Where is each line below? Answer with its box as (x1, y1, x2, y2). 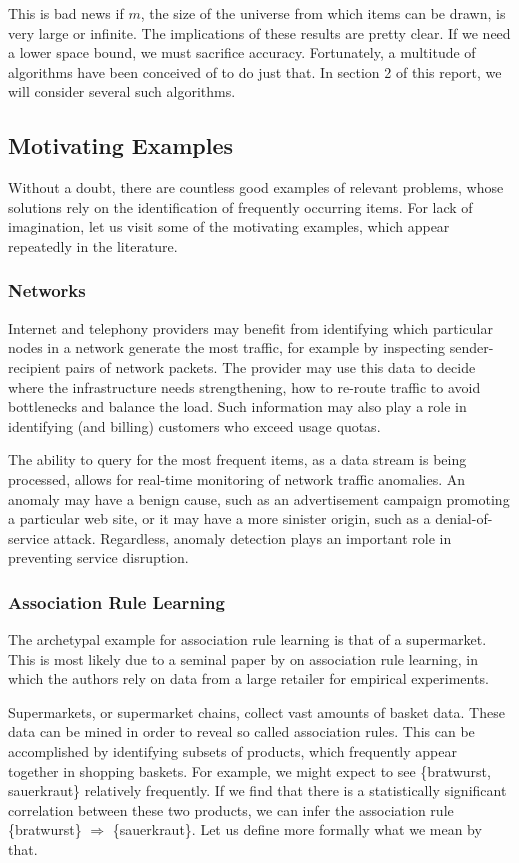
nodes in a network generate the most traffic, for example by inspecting (8, 337, 446, 358)
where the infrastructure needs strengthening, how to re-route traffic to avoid (8, 376, 481, 397)
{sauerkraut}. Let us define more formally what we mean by (112, 819, 482, 840)
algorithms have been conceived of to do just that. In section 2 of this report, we (8, 61, 502, 82)
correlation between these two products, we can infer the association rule (8, 799, 454, 820)
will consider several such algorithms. (8, 81, 236, 102)
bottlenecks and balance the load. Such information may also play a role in (8, 396, 467, 417)
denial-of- (435, 508, 493, 529)
